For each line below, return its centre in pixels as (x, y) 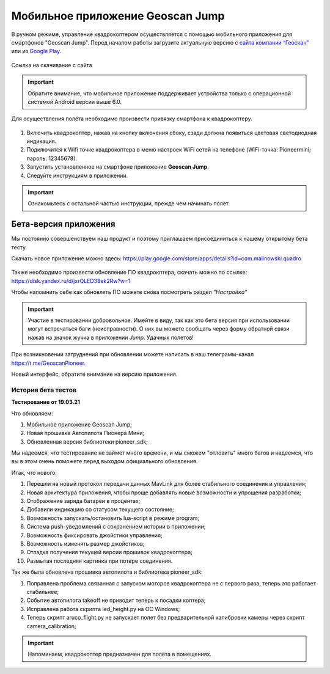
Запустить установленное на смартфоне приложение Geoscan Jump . (118, 167)
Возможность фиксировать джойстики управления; (94, 535)
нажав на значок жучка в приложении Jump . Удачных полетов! (111, 337)
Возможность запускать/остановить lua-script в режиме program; (113, 518)
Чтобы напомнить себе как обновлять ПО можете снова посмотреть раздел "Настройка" (129, 292)
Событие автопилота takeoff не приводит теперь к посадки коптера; (116, 600)
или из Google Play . (36, 51)
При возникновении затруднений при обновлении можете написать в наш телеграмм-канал (133, 354)
